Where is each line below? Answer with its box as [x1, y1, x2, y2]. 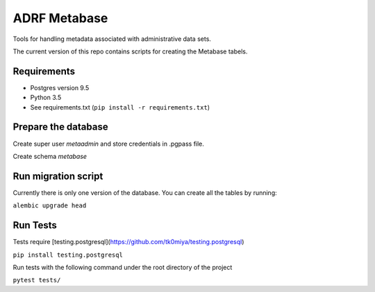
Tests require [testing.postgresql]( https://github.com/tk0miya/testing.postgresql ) [12, 238, 244, 246]
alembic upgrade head [12, 202, 87, 209]
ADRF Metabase [12, 10, 108, 26]
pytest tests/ [12, 276, 61, 284]
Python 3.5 [30, 94, 62, 102]
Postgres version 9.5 [30, 83, 90, 92]
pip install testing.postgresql [12, 250, 123, 259]
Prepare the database [12, 121, 108, 133]
